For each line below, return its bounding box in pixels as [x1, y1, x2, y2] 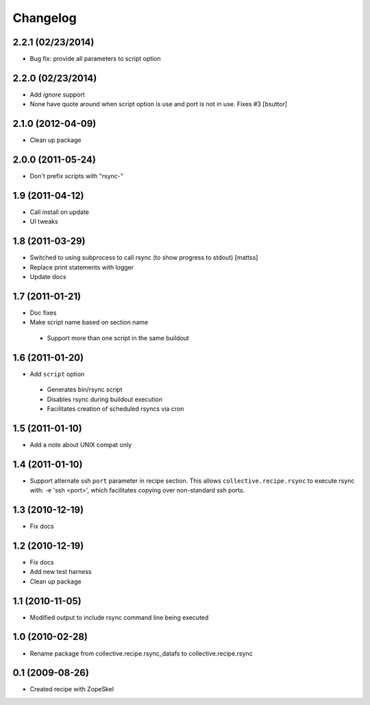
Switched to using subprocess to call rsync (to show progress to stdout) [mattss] [29, 254, 258, 262]
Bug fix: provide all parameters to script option [29, 55, 161, 63]
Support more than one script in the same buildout [47, 333, 190, 342]
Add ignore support [29, 90, 85, 99]
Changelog [12, 10, 77, 25]
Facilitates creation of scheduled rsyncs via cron [47, 405, 184, 413]
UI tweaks [29, 217, 58, 226]
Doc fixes [29, 309, 57, 317]
